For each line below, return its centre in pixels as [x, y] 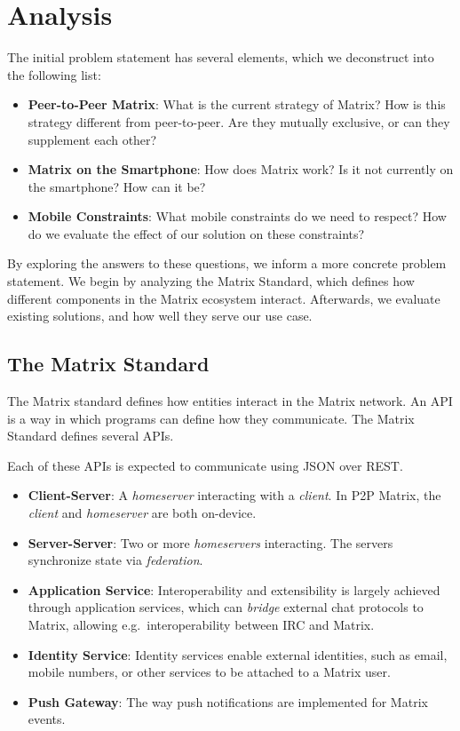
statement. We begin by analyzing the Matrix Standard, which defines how [211, 281]
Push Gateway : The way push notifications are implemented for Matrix [228, 701]
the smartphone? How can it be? [117, 186]
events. [47, 719]
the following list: [54, 74]
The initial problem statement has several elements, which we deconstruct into [221, 57]
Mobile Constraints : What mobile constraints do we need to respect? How [237, 216]
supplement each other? [92, 139]
